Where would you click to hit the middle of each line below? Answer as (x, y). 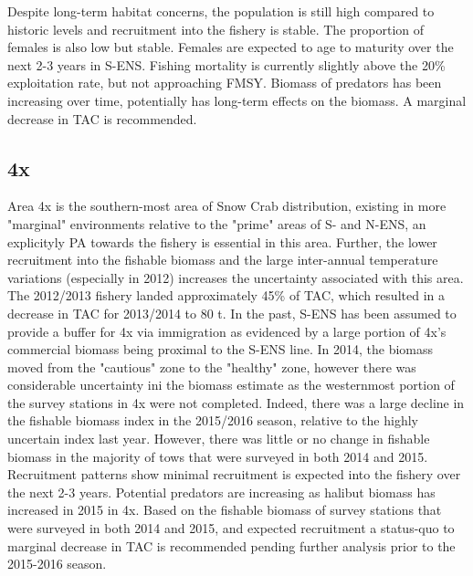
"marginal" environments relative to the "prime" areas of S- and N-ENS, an (217, 223)
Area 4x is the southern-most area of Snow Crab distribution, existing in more (227, 206)
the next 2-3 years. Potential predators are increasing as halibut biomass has (221, 492)
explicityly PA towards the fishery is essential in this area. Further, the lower (222, 241)
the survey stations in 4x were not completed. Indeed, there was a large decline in (236, 402)
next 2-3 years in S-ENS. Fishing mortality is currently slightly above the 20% (226, 64)
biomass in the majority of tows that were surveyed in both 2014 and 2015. (218, 456)
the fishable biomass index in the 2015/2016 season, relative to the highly (213, 420)
